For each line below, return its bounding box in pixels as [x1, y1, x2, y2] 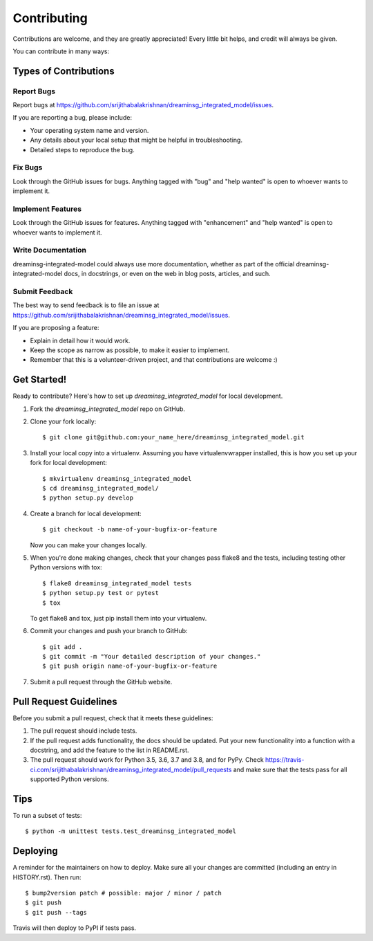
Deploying [12, 845, 58, 857]
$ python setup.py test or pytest [42, 589, 159, 597]
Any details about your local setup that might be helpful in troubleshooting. [30, 136, 243, 145]
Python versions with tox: [30, 563, 103, 572]
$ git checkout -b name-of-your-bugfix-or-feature [42, 526, 218, 533]
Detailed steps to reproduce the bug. [30, 145, 135, 154]
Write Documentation [12, 246, 86, 255]
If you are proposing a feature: [12, 324, 99, 332]
